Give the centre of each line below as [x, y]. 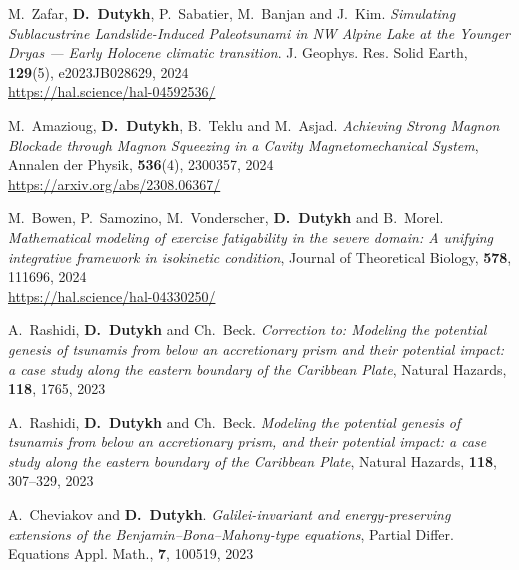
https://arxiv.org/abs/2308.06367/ [114, 183]
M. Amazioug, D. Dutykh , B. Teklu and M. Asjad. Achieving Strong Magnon [254, 124]
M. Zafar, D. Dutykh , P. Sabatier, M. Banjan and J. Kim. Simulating [232, 13]
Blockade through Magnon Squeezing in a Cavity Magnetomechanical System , [243, 144]
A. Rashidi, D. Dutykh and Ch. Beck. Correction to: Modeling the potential [247, 329]
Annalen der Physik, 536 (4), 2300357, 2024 [141, 164]
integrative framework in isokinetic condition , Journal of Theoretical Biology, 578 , [260, 256]
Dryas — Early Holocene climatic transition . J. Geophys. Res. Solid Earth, [238, 52]
